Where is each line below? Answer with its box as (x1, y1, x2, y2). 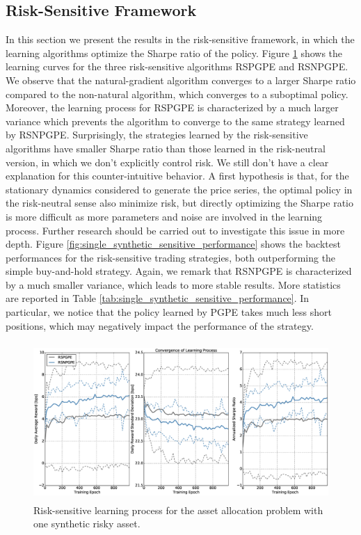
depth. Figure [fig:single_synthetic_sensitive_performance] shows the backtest (6, 237, 341, 251)
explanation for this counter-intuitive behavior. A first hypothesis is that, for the (6, 168, 349, 183)
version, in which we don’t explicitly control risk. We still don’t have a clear (6, 154, 329, 169)
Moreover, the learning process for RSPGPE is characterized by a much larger (6, 100, 339, 115)
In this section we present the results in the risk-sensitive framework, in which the (6, 32, 355, 47)
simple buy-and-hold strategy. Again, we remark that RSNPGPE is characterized (6, 264, 352, 278)
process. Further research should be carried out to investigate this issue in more (6, 223, 345, 237)
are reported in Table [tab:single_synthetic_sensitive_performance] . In (6, 291, 310, 305)
